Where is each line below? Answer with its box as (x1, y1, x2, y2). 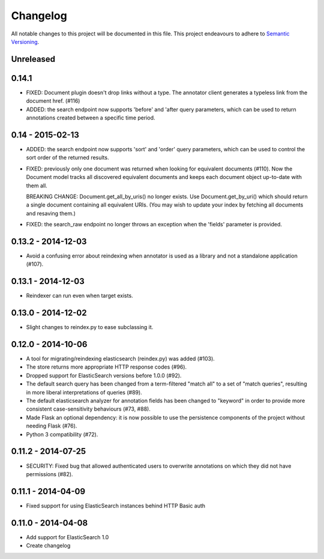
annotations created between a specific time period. (26, 114, 155, 121)
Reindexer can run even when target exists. (26, 292, 133, 300)
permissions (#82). (26, 470, 73, 477)
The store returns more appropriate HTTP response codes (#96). (26, 363, 187, 370)
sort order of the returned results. (26, 154, 109, 162)
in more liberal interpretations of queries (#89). (26, 388, 142, 396)
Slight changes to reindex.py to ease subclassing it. (26, 324, 154, 331)
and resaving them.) (26, 210, 76, 217)
